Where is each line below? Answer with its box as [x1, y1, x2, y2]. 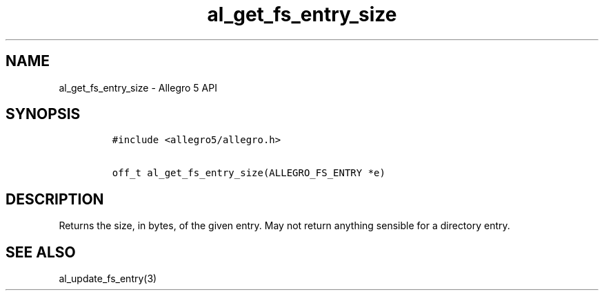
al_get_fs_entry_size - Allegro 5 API [59, 81, 217, 94]
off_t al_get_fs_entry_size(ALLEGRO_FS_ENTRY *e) [112, 167, 385, 179]
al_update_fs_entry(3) [59, 273, 157, 285]
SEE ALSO [6, 243, 76, 261]
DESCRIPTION [6, 190, 104, 208]
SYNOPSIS [6, 105, 81, 123]
